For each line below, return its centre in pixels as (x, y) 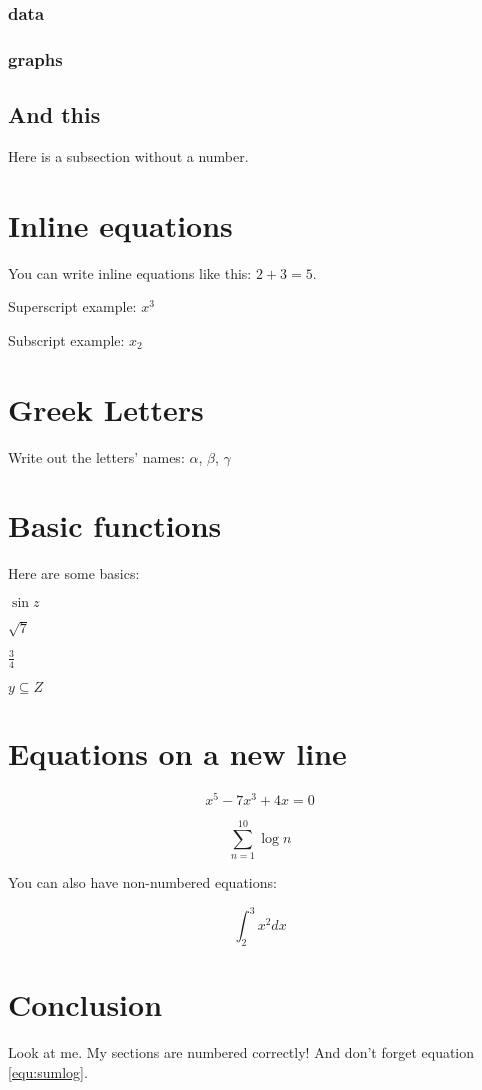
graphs (35, 58)
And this (54, 114)
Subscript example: (66, 339)
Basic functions (115, 525)
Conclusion (85, 1004)
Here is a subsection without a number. (128, 155)
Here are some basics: (74, 573)
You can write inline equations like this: (130, 272)
